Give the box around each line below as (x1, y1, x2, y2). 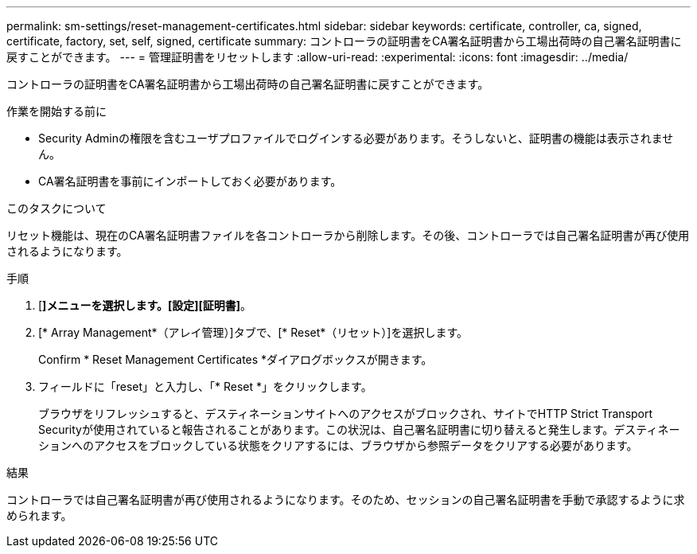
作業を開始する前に (6, 104, 107, 118)
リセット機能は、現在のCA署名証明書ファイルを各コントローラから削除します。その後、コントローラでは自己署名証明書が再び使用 (6, 228, 690, 242)
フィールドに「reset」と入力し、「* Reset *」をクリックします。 (38, 380, 372, 393)
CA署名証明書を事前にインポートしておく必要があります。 (38, 174, 342, 188)
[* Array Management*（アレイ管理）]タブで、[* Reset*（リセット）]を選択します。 (38, 326, 469, 339)
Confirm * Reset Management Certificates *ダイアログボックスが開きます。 (38, 353, 433, 366)
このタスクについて (6, 201, 107, 215)
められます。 (6, 509, 72, 522)
